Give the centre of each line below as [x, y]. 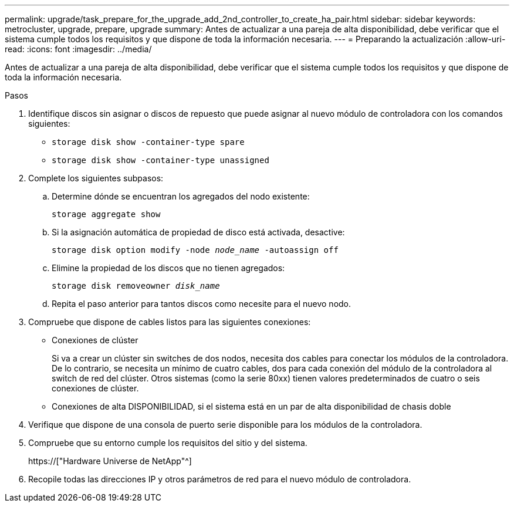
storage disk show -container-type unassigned [160, 160]
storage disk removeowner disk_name [136, 286]
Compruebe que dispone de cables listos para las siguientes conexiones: [170, 322]
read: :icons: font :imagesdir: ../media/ [78, 49]
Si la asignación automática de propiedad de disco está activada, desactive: [198, 232]
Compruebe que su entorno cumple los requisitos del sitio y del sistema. [168, 443]
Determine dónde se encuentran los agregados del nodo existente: [181, 196]
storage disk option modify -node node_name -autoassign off [195, 250]
